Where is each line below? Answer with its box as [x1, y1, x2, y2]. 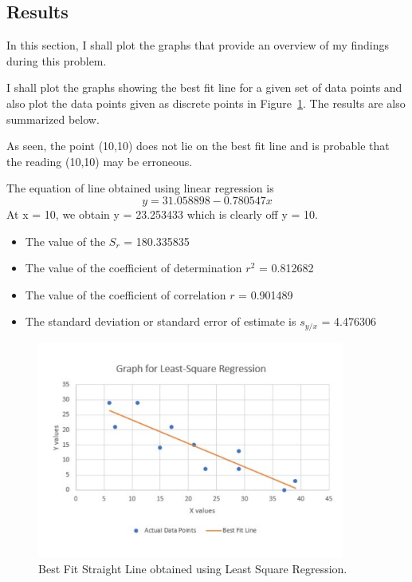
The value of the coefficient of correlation [25, 286, 226, 303]
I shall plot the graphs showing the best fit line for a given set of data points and [6, 79, 402, 96]
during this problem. [6, 52, 107, 69]
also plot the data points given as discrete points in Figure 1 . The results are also [6, 94, 406, 111]
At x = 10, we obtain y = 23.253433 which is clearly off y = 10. [6, 205, 318, 222]
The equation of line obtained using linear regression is [6, 180, 274, 196]
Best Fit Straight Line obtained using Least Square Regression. [38, 560, 347, 577]
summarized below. [6, 110, 100, 127]
